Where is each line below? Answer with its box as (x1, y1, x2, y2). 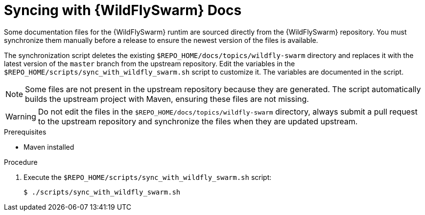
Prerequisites (4, 127, 47, 136)
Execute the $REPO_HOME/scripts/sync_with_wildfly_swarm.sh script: (24, 173, 272, 181)
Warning (5, 111, 36, 121)
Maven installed (24, 142, 74, 151)
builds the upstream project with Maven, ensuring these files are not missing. (25, 94, 309, 104)
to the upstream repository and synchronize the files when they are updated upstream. (38, 116, 358, 126)
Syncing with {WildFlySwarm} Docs (4, 2, 242, 19)
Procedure (4, 157, 38, 166)
